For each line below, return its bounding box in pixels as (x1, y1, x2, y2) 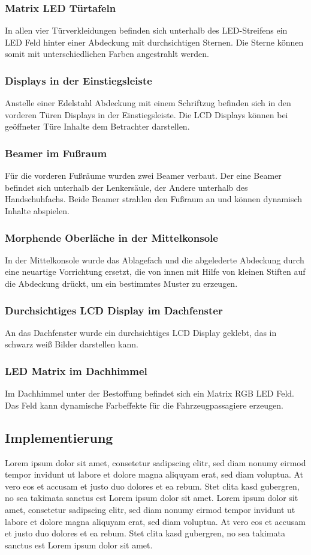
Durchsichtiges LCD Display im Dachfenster (5, 302, 223, 317)
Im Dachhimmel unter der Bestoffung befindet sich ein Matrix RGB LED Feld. (5, 387, 294, 400)
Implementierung (5, 428, 113, 446)
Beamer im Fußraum (5, 145, 107, 160)
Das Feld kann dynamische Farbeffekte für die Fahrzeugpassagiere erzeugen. (5, 398, 283, 411)
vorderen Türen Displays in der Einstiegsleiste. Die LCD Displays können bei (5, 108, 288, 121)
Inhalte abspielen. (5, 205, 70, 217)
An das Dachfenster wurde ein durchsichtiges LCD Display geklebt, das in (5, 326, 277, 338)
